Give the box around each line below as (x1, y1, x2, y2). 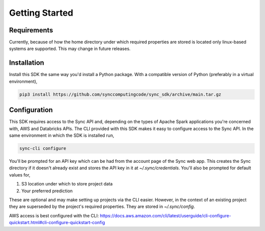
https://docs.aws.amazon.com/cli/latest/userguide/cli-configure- (100, 212, 232, 218)
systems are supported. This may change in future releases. (9, 46, 131, 51)
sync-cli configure (19, 146, 66, 151)
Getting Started (9, 7, 74, 18)
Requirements (9, 26, 53, 34)
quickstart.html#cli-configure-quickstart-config (9, 220, 106, 226)
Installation (9, 59, 44, 67)
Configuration (9, 106, 53, 114)
